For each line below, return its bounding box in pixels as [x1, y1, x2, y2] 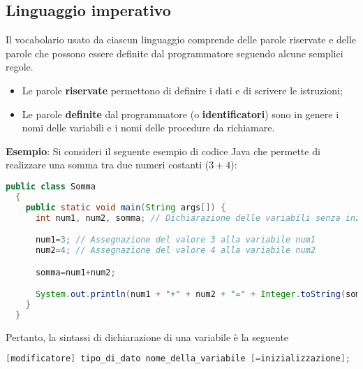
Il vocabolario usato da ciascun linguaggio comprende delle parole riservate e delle [6, 32, 357, 47]
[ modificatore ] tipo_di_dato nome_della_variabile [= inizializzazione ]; [6, 354, 351, 364]
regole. [6, 59, 34, 74]
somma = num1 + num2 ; [35, 267, 116, 277]
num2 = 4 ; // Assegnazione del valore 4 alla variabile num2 [35, 245, 316, 255]
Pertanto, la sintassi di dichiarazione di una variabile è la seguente [6, 329, 289, 344]
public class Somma [6, 181, 96, 191]
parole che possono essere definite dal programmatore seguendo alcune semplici [6, 45, 343, 60]
